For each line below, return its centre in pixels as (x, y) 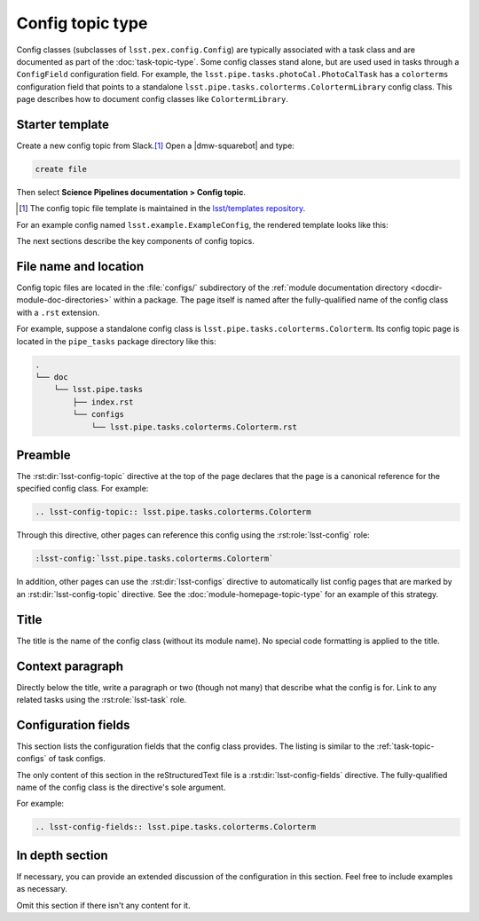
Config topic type (82, 23)
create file (61, 169)
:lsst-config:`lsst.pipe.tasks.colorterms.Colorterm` (154, 559)
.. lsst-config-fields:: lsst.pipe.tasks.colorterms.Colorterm (176, 827)
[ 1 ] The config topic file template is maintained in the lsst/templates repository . (162, 209)
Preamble (43, 455)
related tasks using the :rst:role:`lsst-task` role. (102, 699)
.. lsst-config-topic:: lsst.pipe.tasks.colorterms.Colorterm (173, 512)
